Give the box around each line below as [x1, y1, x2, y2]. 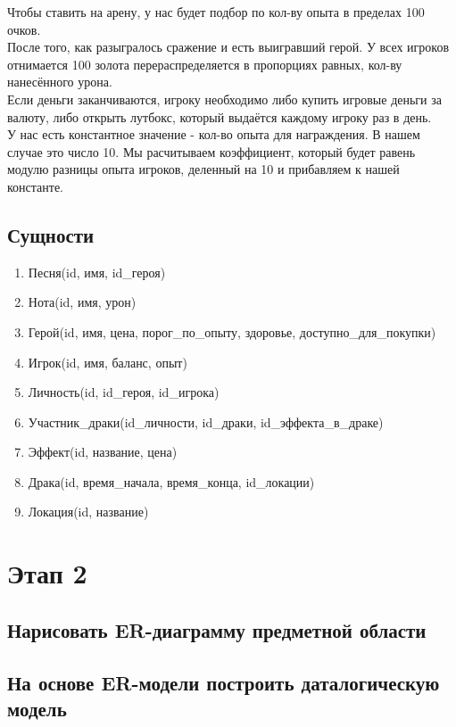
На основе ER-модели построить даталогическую [7, 668, 440, 696]
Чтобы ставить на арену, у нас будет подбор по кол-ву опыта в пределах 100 [7, 3, 425, 21]
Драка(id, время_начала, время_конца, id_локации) [28, 472, 315, 491]
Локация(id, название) [28, 502, 149, 521]
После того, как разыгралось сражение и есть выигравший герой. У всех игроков [7, 37, 450, 56]
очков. [7, 20, 41, 38]
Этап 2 [7, 555, 87, 591]
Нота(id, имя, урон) [28, 293, 137, 311]
